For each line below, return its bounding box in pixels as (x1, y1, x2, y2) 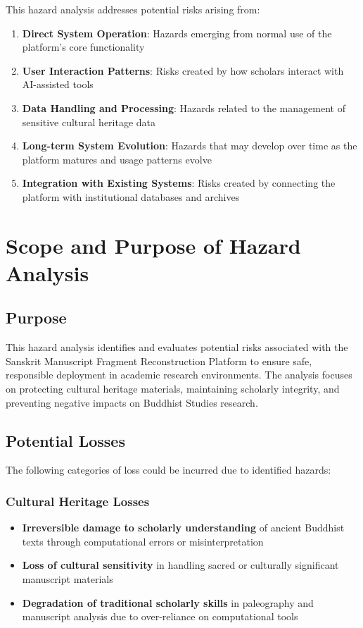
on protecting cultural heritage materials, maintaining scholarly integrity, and (6, 381, 340, 396)
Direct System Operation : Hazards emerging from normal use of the (22, 25, 332, 40)
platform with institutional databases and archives (22, 189, 240, 204)
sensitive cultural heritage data (22, 114, 156, 129)
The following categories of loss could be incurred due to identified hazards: (6, 462, 331, 477)
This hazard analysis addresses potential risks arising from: (6, 2, 260, 16)
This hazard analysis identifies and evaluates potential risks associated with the (6, 340, 348, 355)
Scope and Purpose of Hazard (6, 230, 301, 259)
